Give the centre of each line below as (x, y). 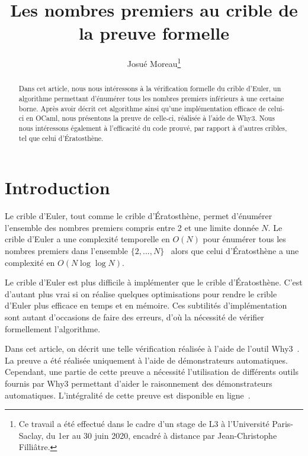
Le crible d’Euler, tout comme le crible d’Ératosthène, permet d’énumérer (139, 216)
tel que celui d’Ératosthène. (61, 138)
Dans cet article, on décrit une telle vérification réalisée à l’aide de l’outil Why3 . (152, 349)
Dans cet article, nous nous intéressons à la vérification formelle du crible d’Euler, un (150, 89)
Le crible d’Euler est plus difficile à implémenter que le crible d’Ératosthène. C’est (154, 282)
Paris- (283, 424)
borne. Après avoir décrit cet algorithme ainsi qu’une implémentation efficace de (142, 108)
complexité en (30, 262)
